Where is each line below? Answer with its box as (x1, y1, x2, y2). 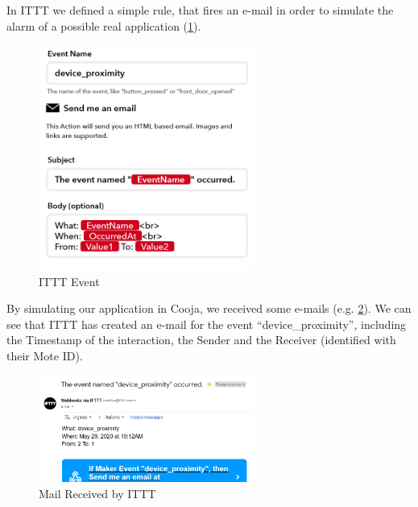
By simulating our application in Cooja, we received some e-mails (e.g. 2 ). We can (6, 300, 412, 317)
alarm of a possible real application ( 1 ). (6, 17, 201, 34)
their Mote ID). (6, 347, 83, 364)
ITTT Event (39, 272, 100, 289)
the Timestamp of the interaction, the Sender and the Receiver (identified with (6, 331, 396, 348)
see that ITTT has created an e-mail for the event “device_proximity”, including (6, 315, 407, 332)
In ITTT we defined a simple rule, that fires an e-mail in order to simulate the (6, 2, 394, 18)
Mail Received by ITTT (39, 484, 156, 501)
